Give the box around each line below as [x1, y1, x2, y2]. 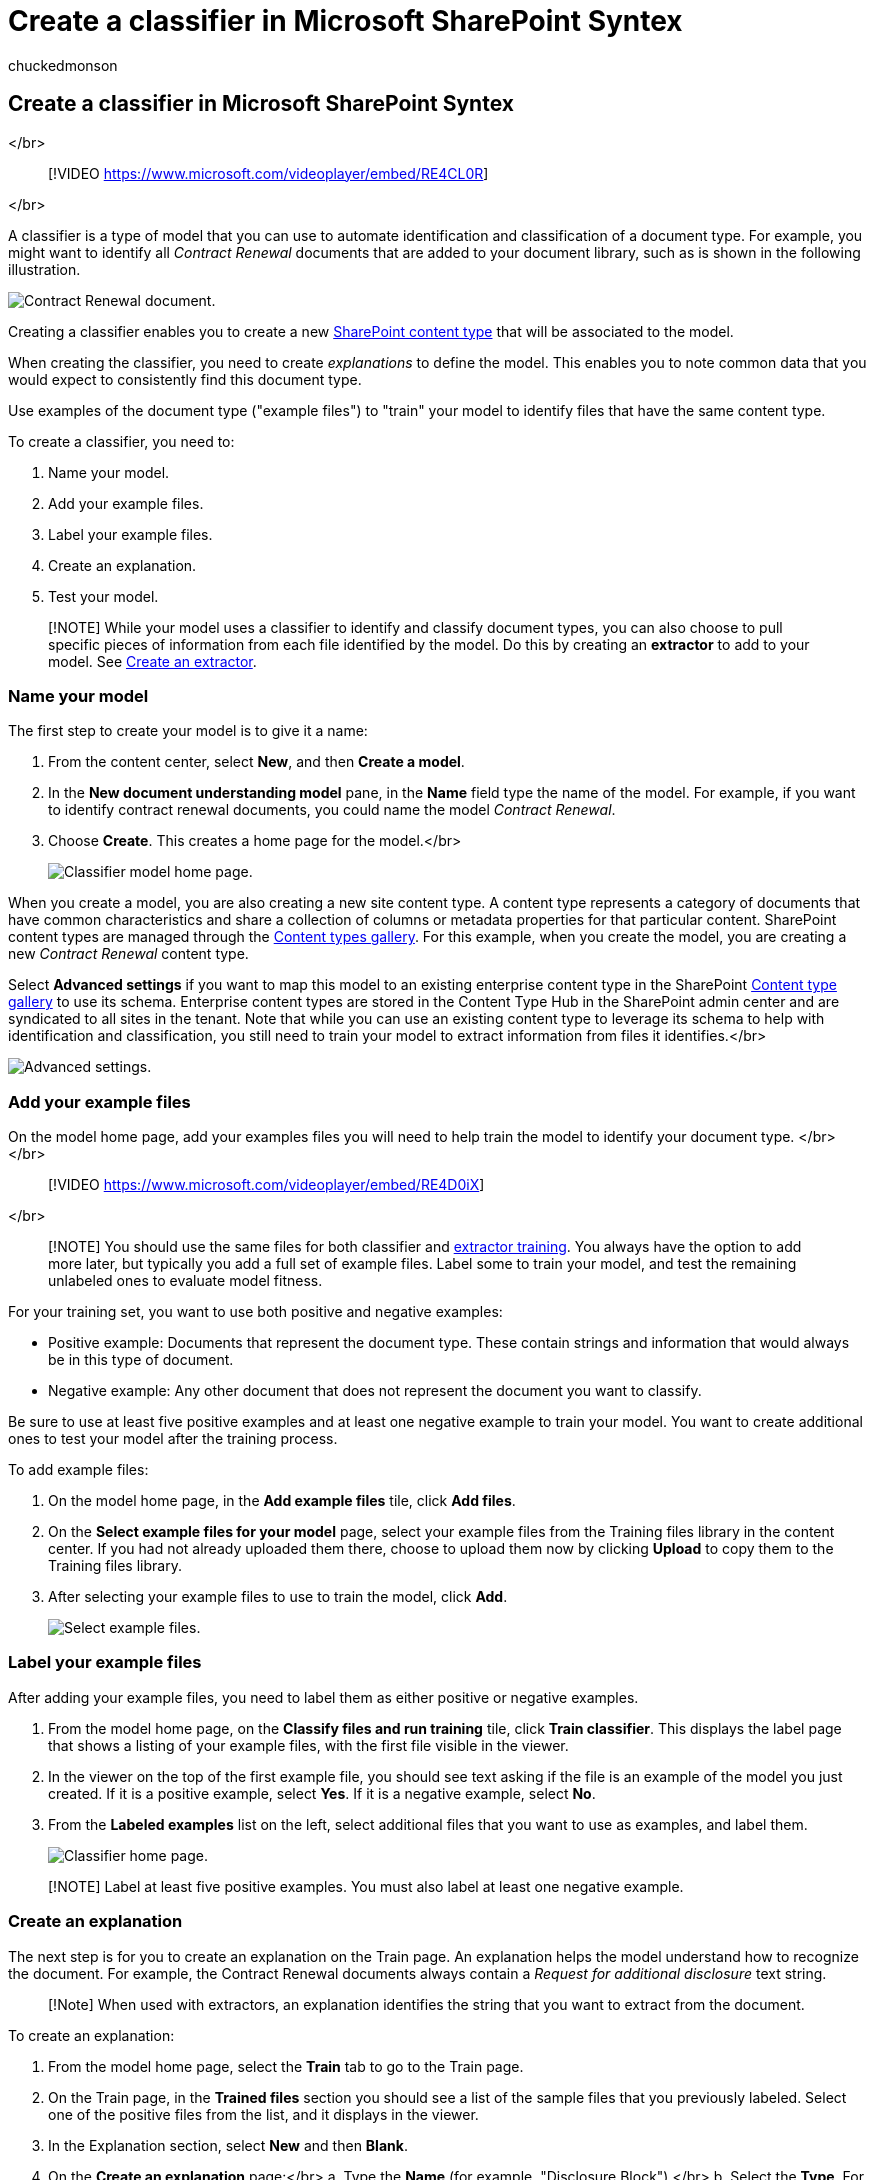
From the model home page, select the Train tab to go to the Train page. [48, 2057, 524, 2075]
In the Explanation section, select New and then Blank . [48, 2136, 408, 2154]
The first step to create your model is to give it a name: [8, 722, 368, 740]
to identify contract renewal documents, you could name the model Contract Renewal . [48, 801, 616, 819]
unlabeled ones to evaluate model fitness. [48, 1272, 323, 1290]
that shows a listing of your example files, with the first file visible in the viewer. [48, 1736, 569, 1754]
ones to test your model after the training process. [8, 1430, 338, 1448]
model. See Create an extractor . [48, 652, 257, 670]
